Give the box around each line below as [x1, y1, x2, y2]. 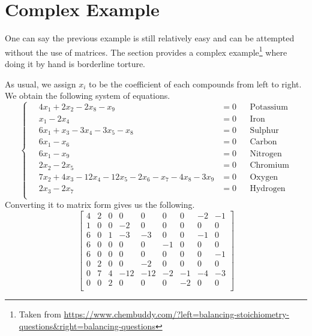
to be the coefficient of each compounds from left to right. [89, 77, 302, 90]
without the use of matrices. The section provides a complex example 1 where [5, 44, 287, 58]
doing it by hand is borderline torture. [5, 57, 146, 69]
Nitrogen [250, 149, 282, 158]
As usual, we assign [5, 77, 76, 90]
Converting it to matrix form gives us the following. [5, 198, 195, 211]
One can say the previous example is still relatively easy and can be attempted [5, 32, 295, 44]
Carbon [250, 138, 277, 147]
